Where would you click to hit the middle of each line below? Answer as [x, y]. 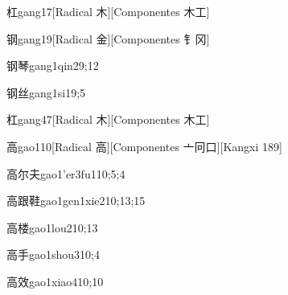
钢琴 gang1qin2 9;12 [53, 66]
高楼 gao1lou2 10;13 [52, 227]
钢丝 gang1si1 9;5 [46, 92]
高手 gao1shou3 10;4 [53, 254]
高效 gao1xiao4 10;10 [55, 281]
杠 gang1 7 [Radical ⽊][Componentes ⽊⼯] [108, 11]
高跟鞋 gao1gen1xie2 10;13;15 [76, 201]
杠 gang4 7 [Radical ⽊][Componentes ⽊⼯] [108, 119]
